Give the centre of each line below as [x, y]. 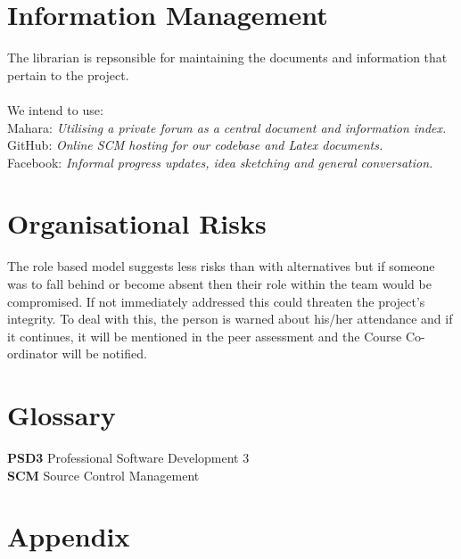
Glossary [62, 415]
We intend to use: [55, 109]
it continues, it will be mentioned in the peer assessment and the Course [205, 336]
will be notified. [104, 353]
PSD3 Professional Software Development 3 [128, 458]
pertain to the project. [68, 74]
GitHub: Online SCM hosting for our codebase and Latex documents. [195, 145]
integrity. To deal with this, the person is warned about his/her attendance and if [230, 319]
